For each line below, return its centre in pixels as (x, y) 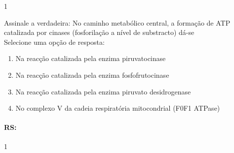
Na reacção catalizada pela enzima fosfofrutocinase (92, 75)
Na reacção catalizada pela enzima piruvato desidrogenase (103, 91)
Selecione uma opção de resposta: (54, 42)
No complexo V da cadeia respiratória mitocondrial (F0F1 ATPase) (118, 108)
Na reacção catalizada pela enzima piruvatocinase (91, 58)
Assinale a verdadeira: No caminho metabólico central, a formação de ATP (117, 22)
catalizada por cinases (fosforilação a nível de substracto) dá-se (99, 32)
